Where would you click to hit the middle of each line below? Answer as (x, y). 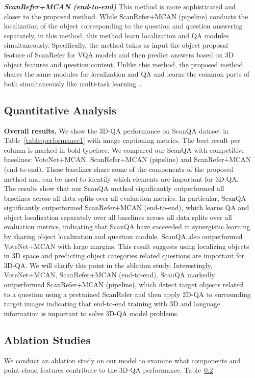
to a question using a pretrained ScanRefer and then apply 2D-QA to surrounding (127, 294)
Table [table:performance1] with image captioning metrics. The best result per (122, 140)
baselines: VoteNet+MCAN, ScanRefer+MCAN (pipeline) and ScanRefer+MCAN (127, 159)
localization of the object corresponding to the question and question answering (123, 26)
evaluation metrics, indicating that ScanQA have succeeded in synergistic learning (127, 227)
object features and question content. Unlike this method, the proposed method (124, 64)
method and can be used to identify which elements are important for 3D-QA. (121, 178)
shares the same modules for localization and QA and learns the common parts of (127, 74)
